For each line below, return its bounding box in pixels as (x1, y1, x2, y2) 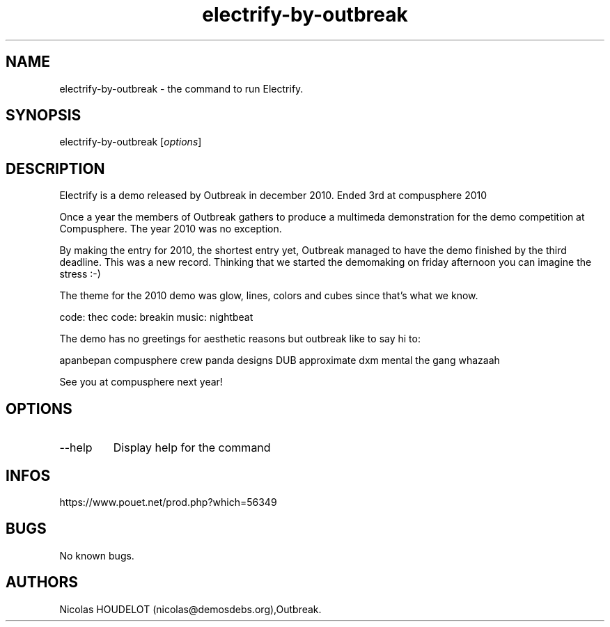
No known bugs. (59, 549, 134, 562)
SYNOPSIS (6, 106, 81, 125)
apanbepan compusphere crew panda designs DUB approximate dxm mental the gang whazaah (59, 354, 500, 367)
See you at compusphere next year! (59, 376, 223, 388)
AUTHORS (6, 573, 79, 592)
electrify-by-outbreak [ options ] (59, 136, 202, 148)
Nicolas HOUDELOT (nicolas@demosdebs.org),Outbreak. (59, 603, 322, 615)
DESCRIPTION (6, 159, 105, 177)
